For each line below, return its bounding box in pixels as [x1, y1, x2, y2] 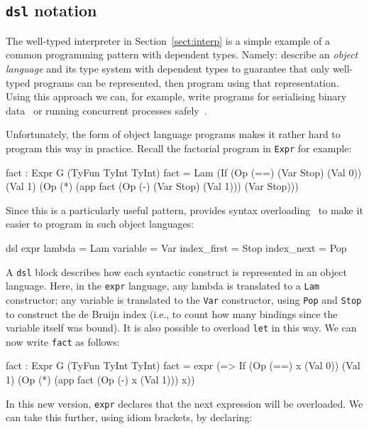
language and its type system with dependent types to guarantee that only [6, 60, 330, 75]
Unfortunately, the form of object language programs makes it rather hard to [6, 127, 341, 142]
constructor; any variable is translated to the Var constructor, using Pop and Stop [6, 292, 362, 307]
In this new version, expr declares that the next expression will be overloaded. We [6, 396, 363, 411]
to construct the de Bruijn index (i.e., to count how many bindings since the [6, 306, 338, 321]
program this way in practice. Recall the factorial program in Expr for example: [6, 140, 352, 155]
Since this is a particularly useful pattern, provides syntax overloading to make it [6, 202, 363, 217]
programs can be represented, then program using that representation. [33, 75, 339, 90]
